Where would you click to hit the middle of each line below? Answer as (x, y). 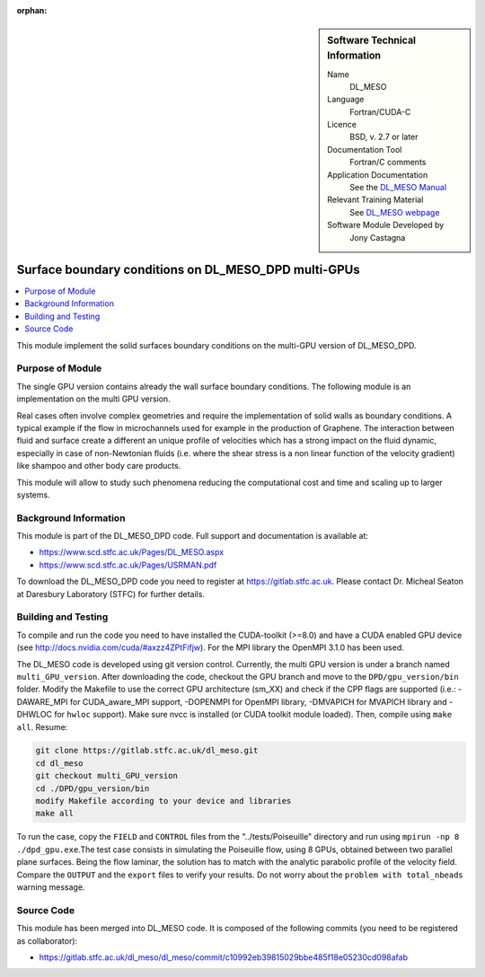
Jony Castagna (378, 237)
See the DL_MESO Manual (398, 188)
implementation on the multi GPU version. (93, 399)
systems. (33, 495)
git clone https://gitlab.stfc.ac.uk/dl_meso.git (147, 751)
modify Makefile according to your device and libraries (163, 801)
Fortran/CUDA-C (380, 111)
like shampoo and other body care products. (99, 466)
